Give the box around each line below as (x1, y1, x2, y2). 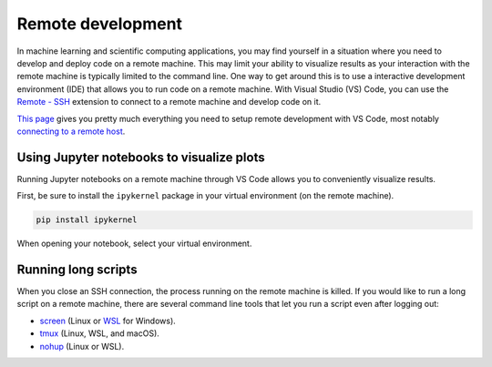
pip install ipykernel (36, 215, 138, 225)
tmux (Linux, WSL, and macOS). (39, 328, 159, 339)
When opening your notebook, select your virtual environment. (16, 238, 252, 250)
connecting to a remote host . (16, 126, 126, 137)
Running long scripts (16, 261, 138, 277)
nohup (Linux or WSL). (39, 341, 125, 352)
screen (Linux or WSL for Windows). (39, 315, 177, 326)
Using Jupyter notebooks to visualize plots (16, 149, 265, 165)
